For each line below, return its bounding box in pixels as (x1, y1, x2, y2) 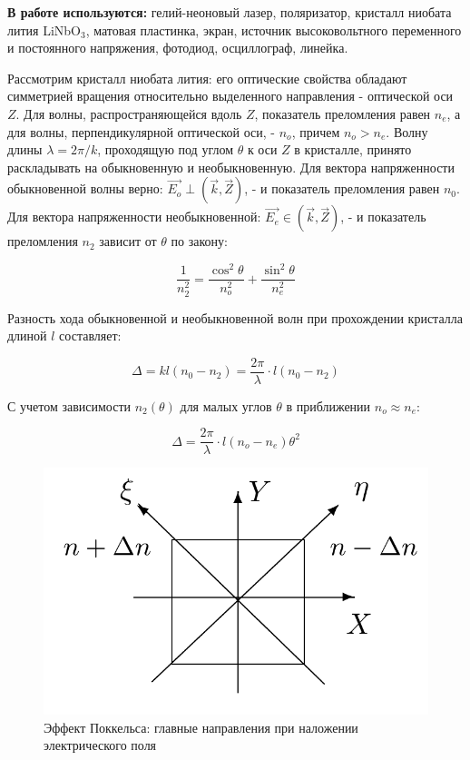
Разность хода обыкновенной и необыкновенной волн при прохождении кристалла (7, 308, 463, 327)
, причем (291, 122, 340, 141)
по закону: (171, 232, 228, 251)
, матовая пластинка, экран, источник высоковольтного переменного (85, 20, 462, 39)
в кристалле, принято (294, 140, 412, 159)
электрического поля (44, 735, 157, 755)
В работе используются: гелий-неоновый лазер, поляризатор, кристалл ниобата (7, 3, 452, 21)
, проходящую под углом (97, 140, 233, 159)
